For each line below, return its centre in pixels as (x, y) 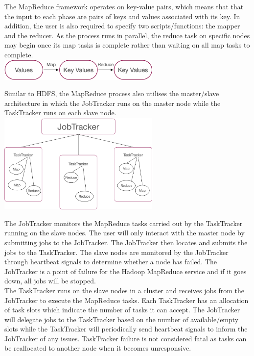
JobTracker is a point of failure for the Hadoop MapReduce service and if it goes (126, 271)
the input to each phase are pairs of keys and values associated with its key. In (122, 16)
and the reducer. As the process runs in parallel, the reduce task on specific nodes (127, 35)
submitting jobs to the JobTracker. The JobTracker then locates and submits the (126, 242)
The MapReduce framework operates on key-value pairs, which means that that (124, 6)
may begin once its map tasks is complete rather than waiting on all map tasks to (127, 45)
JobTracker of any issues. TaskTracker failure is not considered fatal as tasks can (126, 338)
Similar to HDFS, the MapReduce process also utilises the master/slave (112, 93)
